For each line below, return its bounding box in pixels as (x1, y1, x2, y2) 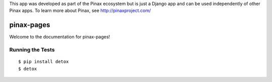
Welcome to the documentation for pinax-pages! (9, 34, 110, 40)
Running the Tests (9, 46, 55, 53)
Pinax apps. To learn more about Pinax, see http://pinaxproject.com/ (9, 7, 151, 13)
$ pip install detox (18, 59, 69, 64)
